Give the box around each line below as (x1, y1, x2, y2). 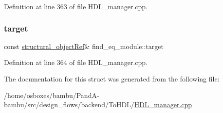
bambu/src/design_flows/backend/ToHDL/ (4, 99, 134, 110)
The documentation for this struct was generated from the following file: (4, 74, 220, 83)
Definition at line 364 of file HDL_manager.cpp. (4, 57, 148, 67)
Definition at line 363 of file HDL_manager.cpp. (4, 1, 148, 11)
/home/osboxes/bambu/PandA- (4, 90, 99, 100)
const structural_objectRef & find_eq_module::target (4, 41, 164, 51)
